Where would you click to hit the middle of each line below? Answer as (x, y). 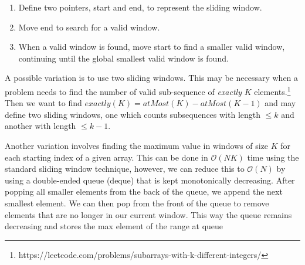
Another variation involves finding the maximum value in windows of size (137, 145)
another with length (40, 126)
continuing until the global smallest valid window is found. (123, 58)
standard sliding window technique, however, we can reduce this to (125, 169)
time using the (273, 157)
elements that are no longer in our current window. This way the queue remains (148, 214)
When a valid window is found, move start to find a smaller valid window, (152, 47)
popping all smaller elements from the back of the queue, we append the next (144, 191)
